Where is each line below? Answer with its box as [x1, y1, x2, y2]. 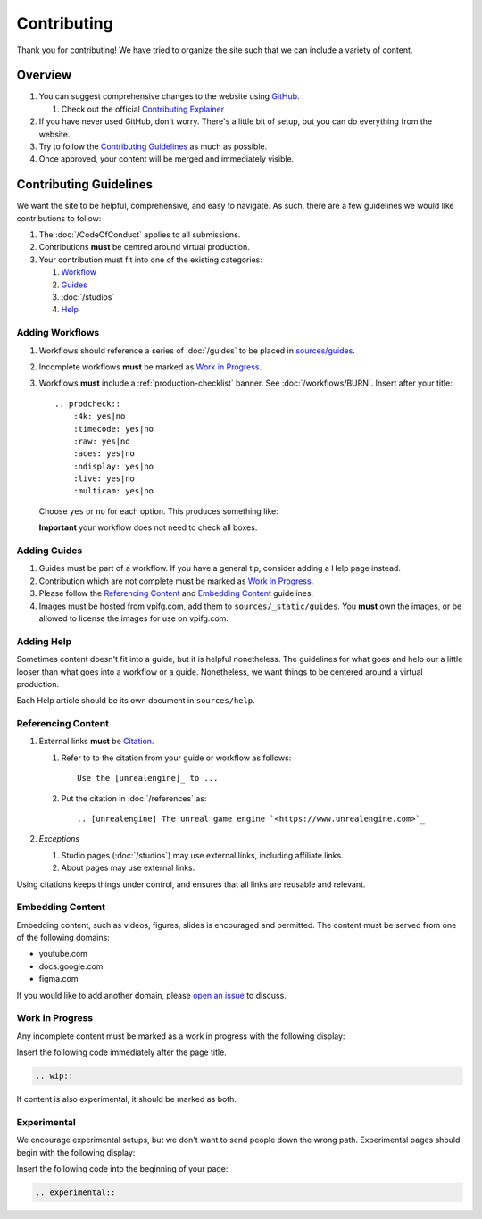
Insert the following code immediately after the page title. [16, 1047, 227, 1057]
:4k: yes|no [72, 411, 126, 421]
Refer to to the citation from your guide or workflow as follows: [61, 752, 292, 763]
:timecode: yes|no [72, 424, 154, 434]
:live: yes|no [72, 474, 136, 484]
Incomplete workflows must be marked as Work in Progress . [38, 361, 262, 372]
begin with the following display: [16, 1147, 136, 1157]
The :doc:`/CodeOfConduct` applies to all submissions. [38, 229, 241, 240]
